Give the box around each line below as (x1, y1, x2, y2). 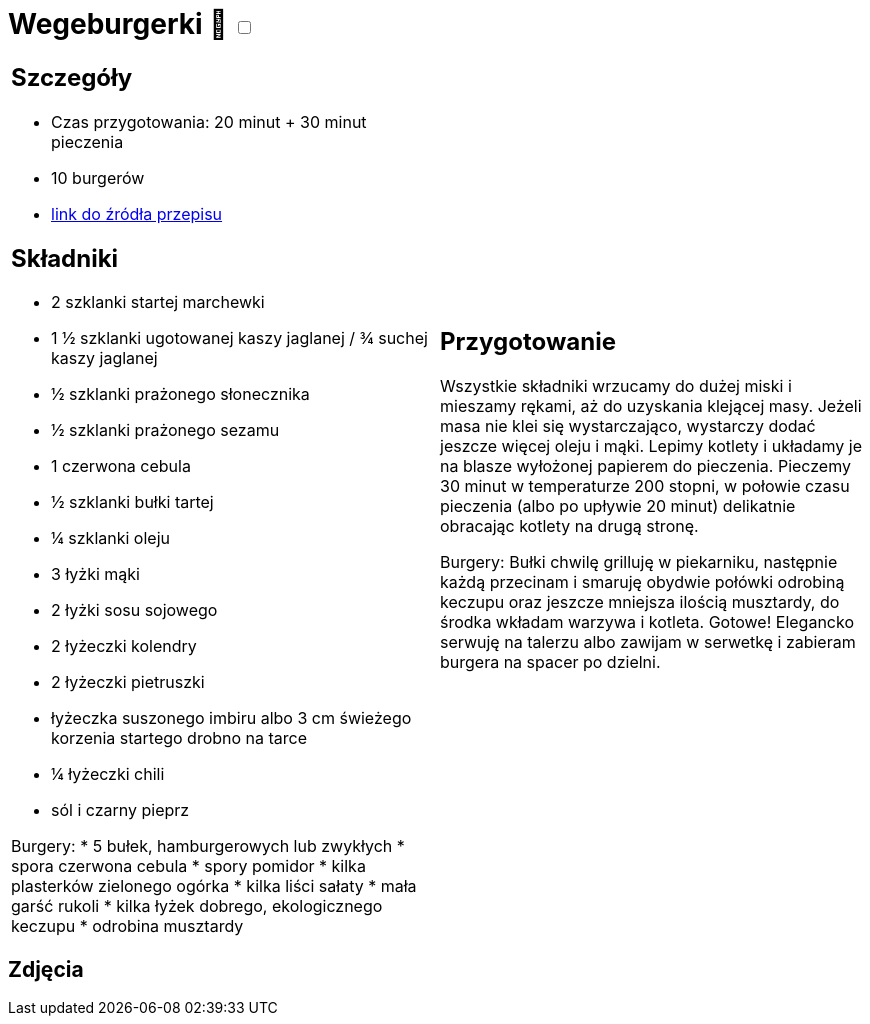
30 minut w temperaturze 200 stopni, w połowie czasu (440, 476, 850, 497)
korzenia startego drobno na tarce (51, 728, 308, 749)
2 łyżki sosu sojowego (51, 600, 218, 621)
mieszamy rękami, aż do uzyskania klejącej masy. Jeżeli (440, 396, 862, 417)
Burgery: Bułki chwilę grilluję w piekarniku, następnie (440, 552, 838, 573)
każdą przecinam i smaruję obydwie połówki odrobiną (440, 572, 845, 593)
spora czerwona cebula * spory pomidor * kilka (11, 856, 366, 877)
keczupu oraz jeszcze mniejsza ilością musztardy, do (440, 592, 840, 613)
